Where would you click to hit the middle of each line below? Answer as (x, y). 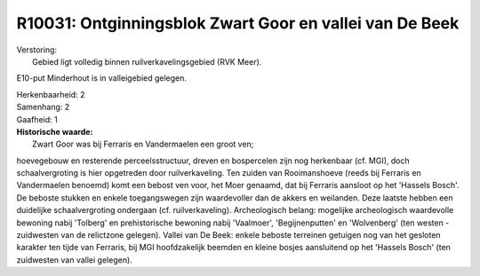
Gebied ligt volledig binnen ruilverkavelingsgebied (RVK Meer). (147, 61)
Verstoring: (37, 50)
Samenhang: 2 (43, 107)
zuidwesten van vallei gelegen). (74, 260)
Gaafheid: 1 (37, 119)
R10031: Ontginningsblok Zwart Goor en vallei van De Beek (238, 23)
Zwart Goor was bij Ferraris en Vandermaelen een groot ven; (143, 144)
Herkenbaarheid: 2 (51, 94)
